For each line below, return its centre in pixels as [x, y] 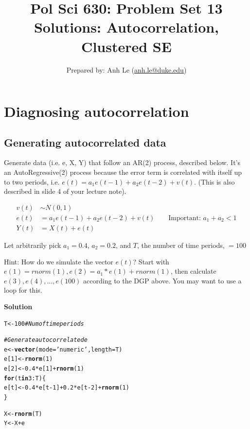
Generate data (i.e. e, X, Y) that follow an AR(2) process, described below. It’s [122, 162]
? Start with [151, 261]
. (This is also [214, 181]
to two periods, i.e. [32, 181]
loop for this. [23, 290]
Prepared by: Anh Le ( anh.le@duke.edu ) [126, 69]
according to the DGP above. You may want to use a [162, 280]
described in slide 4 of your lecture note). [65, 191]
